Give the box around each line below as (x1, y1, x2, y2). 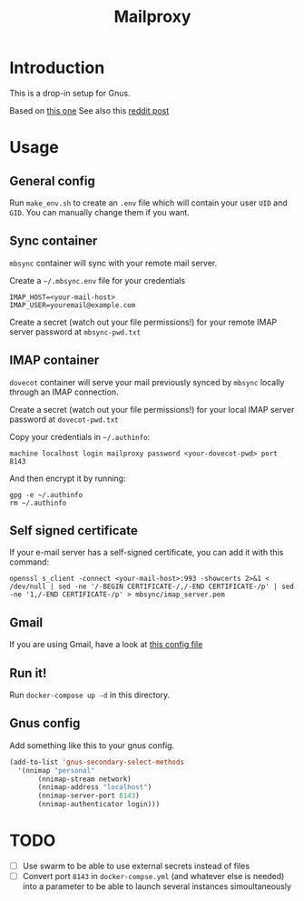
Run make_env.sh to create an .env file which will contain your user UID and (9, 197, 288, 208)
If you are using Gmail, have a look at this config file (9, 639, 203, 650)
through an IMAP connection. (9, 386, 120, 397)
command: (9, 556, 50, 567)
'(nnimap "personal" (17, 766, 95, 775)
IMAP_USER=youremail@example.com (9, 300, 136, 310)
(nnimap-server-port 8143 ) (37, 791, 141, 801)
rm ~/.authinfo (9, 498, 67, 507)
